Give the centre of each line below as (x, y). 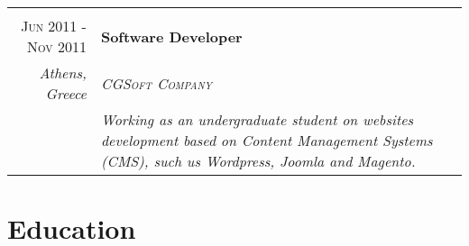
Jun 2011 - (54, 26)
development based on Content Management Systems (267, 140)
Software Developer (171, 36)
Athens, (63, 73)
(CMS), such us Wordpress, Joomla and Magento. (258, 161)
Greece (66, 93)
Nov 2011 (57, 46)
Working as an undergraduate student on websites (257, 119)
